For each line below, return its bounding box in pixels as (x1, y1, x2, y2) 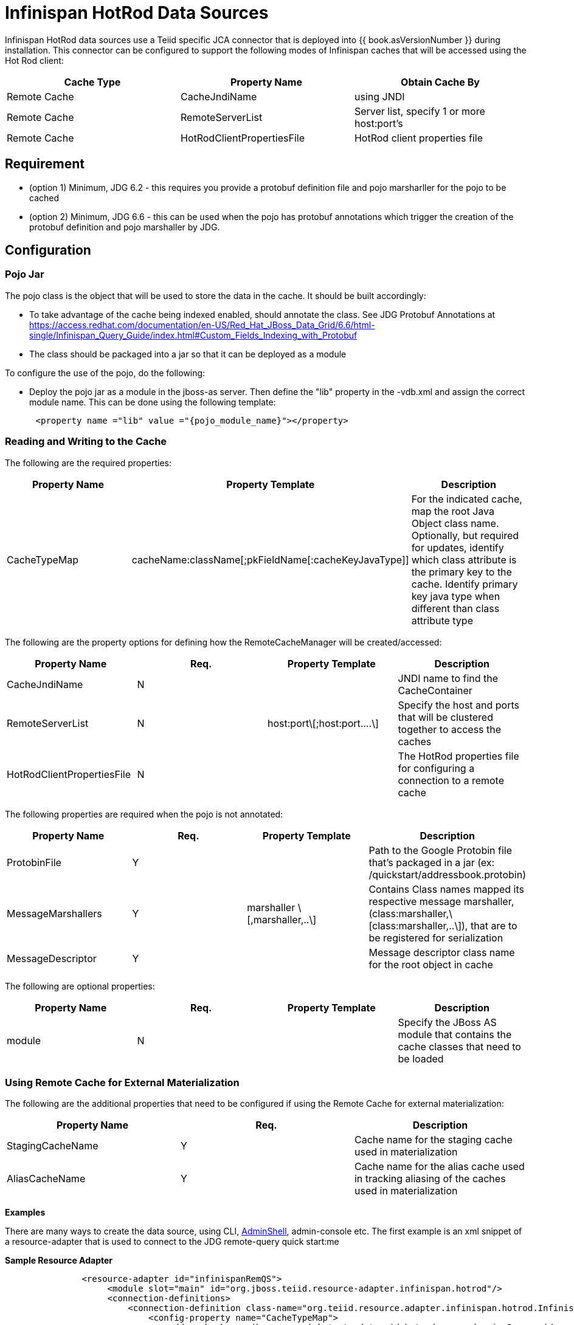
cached (29, 192, 60, 203)
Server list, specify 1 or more (354, 105, 485, 117)
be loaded (398, 1052, 444, 1065)
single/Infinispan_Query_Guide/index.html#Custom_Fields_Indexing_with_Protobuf (29, 329, 358, 340)
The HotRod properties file (398, 749, 519, 762)
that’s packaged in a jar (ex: (368, 856, 495, 869)
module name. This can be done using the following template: (29, 396, 276, 407)
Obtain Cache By (401, 75, 480, 88)
